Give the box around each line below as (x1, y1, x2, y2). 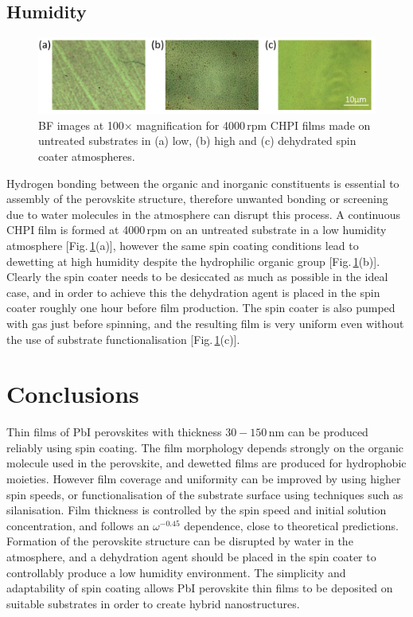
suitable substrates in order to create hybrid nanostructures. (6, 595, 300, 611)
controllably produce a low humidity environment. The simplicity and (6, 564, 346, 580)
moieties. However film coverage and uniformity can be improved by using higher (6, 471, 401, 487)
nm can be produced (268, 424, 368, 440)
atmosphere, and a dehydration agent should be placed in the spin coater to (6, 549, 376, 565)
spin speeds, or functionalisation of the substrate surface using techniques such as (6, 486, 403, 502)
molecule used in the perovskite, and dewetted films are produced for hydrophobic (6, 455, 407, 471)
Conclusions (6, 377, 139, 410)
